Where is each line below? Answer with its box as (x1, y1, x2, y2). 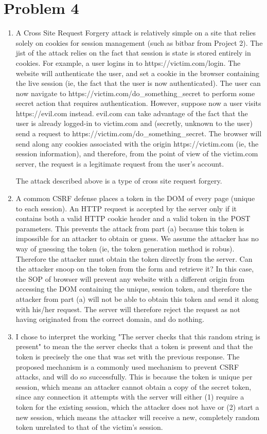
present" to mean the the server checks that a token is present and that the (15, 341, 253, 352)
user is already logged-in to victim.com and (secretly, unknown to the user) (15, 118, 253, 129)
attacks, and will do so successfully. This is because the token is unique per (15, 371, 253, 382)
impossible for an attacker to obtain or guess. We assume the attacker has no (15, 233, 259, 244)
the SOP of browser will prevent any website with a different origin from (15, 273, 245, 284)
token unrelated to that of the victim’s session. (15, 422, 163, 432)
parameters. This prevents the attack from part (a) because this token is (15, 223, 244, 233)
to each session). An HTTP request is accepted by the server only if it (15, 203, 237, 213)
